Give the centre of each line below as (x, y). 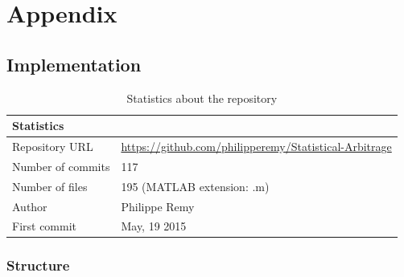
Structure (38, 265)
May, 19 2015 (154, 226)
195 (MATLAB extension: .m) (195, 186)
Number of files (50, 186)
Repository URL (53, 147)
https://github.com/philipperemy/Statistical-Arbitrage (256, 147)
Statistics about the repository (202, 98)
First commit (45, 226)
